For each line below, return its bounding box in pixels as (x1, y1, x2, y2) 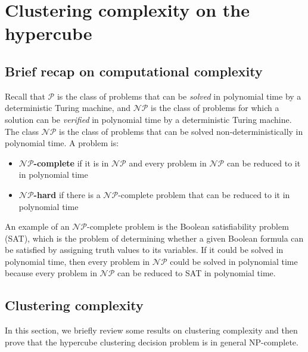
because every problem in (5, 267, 97, 279)
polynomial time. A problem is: (5, 137, 119, 149)
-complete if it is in (33, 156, 109, 169)
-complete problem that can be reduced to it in (118, 188, 290, 200)
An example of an (5, 220, 70, 233)
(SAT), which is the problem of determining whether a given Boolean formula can (5, 231, 304, 244)
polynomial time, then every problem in (5, 255, 150, 267)
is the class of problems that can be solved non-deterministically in (59, 125, 303, 137)
